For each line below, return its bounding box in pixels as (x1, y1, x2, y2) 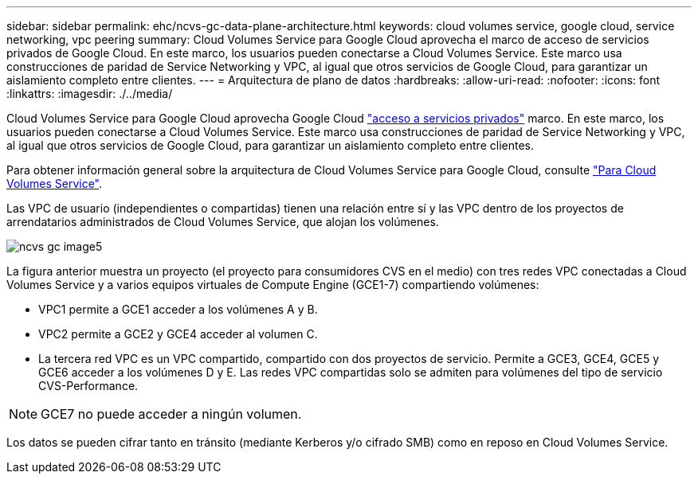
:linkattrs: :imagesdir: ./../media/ (6, 87, 173, 100)
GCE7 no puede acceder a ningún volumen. (41, 406, 302, 422)
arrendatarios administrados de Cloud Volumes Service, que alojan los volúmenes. (6, 215, 439, 228)
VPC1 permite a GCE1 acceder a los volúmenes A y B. (38, 302, 318, 316)
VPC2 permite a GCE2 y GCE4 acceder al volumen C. (38, 327, 318, 341)
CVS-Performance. (38, 379, 139, 392)
